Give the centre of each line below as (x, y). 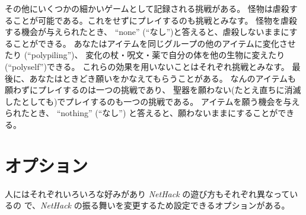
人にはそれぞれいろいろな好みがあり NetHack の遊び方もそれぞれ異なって (147, 193)
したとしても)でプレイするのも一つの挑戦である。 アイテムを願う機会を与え (152, 101)
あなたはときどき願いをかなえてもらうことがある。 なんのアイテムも (163, 78)
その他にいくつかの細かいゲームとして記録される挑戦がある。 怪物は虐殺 (147, 8)
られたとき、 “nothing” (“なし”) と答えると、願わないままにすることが (141, 113)
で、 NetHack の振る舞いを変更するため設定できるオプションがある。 (157, 205)
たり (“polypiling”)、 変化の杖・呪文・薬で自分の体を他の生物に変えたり (145, 55)
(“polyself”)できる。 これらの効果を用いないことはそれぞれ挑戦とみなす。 (147, 66)
